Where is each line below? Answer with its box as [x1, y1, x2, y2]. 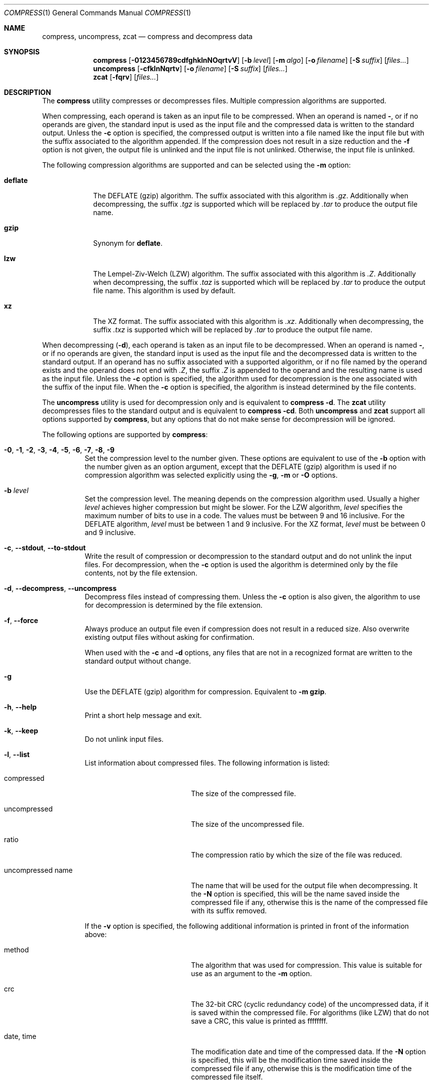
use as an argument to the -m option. [191, 969, 312, 978]
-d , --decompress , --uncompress [4, 584, 117, 592]
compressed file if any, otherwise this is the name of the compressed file [191, 898, 428, 906]
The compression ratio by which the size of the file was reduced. [191, 851, 402, 859]
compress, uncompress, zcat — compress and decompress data [42, 32, 253, 41]
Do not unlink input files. [85, 735, 164, 743]
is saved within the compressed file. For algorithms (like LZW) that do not [191, 1008, 429, 1017]
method [4, 945, 29, 954]
